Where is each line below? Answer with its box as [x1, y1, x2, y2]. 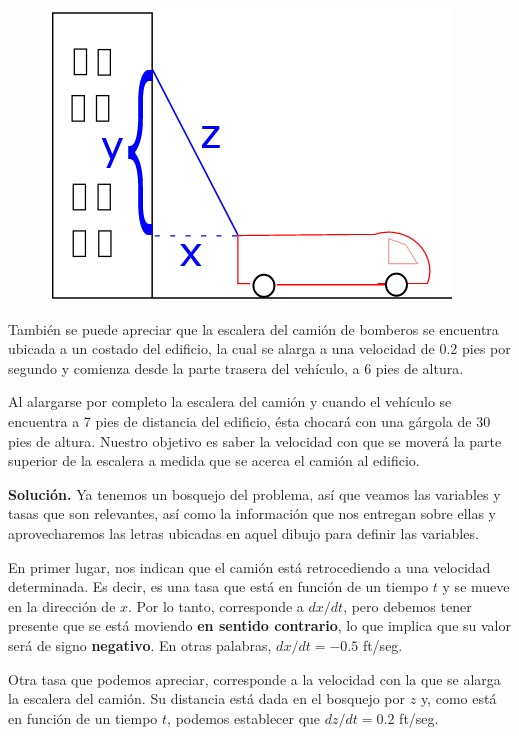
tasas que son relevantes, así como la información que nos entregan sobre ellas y [8, 503, 496, 524]
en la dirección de [8, 595, 116, 616]
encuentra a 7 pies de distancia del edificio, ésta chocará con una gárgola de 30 [8, 410, 491, 431]
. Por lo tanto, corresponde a [128, 595, 304, 616]
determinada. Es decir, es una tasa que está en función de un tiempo [8, 576, 429, 597]
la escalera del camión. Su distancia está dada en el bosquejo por [8, 688, 406, 709]
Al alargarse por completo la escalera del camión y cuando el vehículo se [8, 391, 452, 412]
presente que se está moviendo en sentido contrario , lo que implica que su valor [8, 615, 511, 636]
